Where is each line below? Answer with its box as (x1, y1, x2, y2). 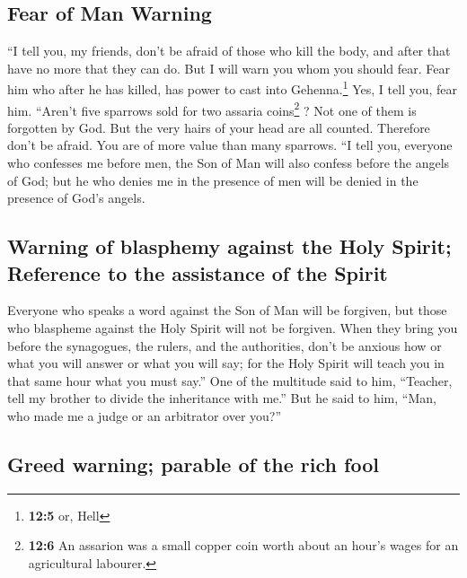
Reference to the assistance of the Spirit (7, 258, 388, 286)
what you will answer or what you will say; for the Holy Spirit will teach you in (7, 354, 445, 372)
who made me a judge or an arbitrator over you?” (7, 407, 282, 425)
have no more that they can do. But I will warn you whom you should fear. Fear (7, 58, 450, 77)
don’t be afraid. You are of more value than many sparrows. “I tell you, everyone (7, 136, 453, 154)
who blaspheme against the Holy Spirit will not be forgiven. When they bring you (7, 319, 458, 337)
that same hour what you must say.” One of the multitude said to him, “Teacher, (7, 371, 453, 390)
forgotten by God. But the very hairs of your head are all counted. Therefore (7, 118, 430, 136)
